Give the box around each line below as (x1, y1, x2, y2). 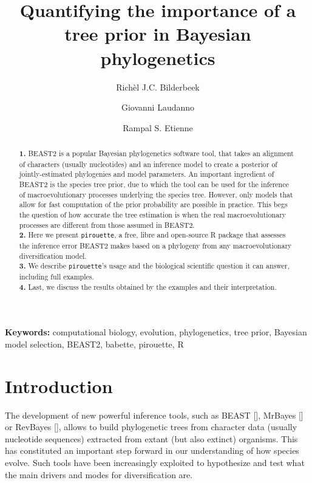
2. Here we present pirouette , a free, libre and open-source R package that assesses (19, 230, 286, 241)
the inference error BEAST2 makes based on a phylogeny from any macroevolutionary (19, 240, 292, 250)
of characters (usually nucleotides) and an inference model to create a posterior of (19, 159, 278, 169)
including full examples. (19, 271, 94, 281)
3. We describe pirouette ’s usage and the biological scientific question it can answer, (19, 261, 290, 272)
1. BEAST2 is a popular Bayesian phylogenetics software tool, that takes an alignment (19, 148, 294, 159)
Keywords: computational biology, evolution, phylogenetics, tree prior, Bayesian (5, 326, 307, 338)
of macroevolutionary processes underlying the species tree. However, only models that (19, 189, 293, 199)
